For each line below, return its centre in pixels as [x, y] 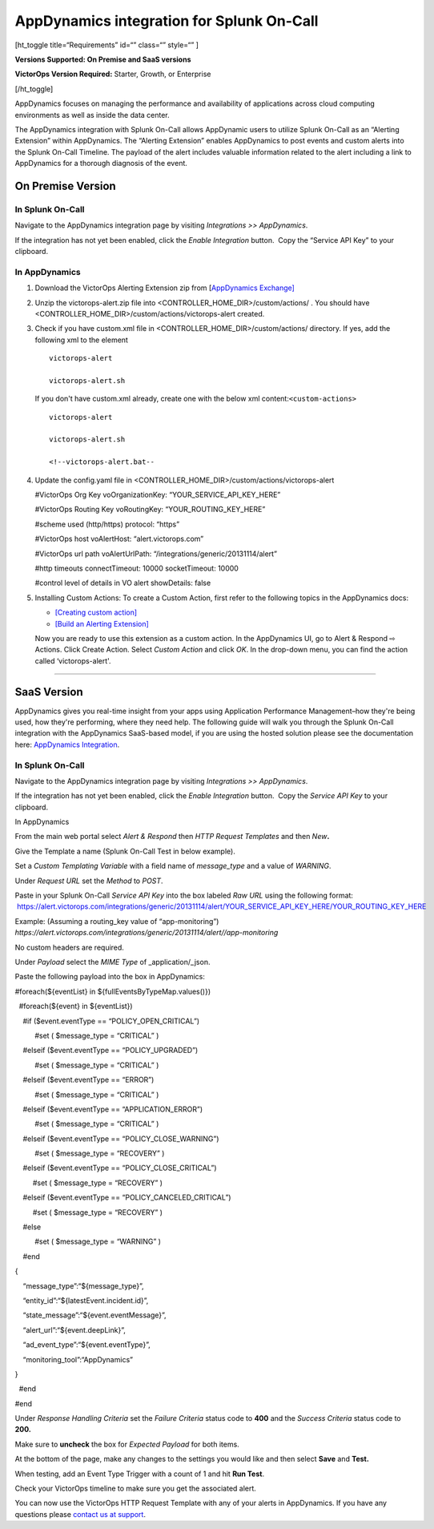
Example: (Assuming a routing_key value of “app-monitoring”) [117, 921]
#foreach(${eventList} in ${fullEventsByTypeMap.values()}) [113, 991]
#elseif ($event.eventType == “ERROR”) [88, 1080]
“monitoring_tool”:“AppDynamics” [78, 1359]
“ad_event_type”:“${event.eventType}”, [87, 1345]
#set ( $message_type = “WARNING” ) [98, 1241]
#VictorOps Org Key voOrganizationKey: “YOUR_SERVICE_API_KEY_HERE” [158, 494]
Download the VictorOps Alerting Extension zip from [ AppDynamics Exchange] [165, 288]
